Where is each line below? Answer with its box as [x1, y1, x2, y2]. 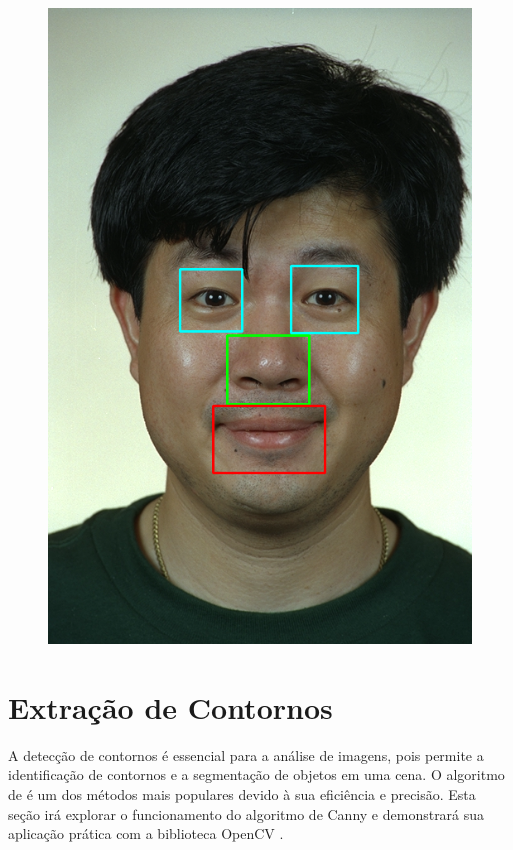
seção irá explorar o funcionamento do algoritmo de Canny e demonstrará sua [8, 803, 485, 824]
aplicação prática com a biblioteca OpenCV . [8, 823, 284, 844]
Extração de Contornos [8, 686, 333, 727]
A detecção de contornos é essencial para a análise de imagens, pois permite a [8, 744, 484, 765]
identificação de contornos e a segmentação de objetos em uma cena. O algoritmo [8, 764, 505, 785]
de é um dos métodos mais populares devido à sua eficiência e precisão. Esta [8, 783, 476, 804]
